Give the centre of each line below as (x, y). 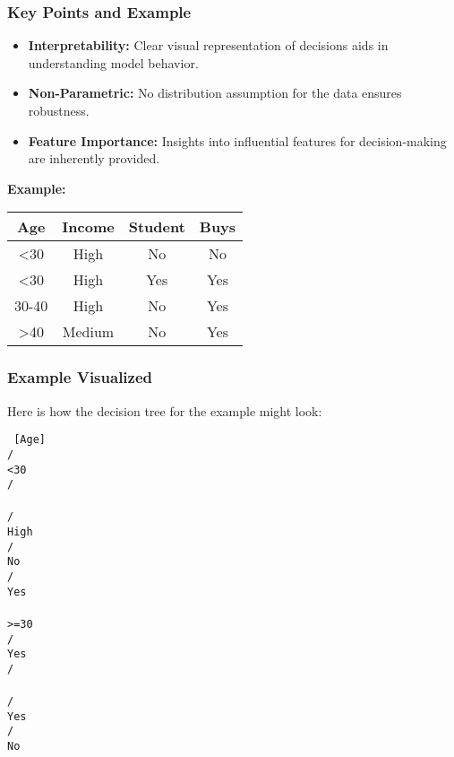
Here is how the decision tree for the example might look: (165, 410)
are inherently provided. (94, 158)
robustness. (59, 110)
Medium (88, 332)
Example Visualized (80, 377)
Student (157, 227)
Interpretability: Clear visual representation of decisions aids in (208, 45)
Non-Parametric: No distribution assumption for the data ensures (215, 93)
